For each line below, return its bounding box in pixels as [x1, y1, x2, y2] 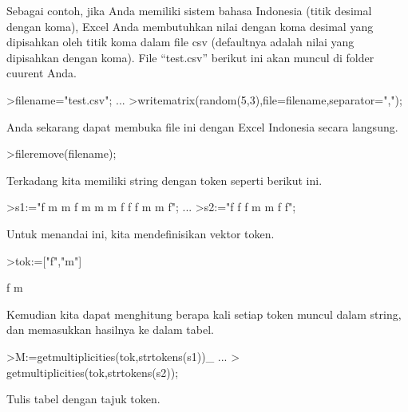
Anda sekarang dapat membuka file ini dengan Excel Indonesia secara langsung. [6, 118, 398, 135]
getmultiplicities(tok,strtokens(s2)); [6, 363, 179, 380]
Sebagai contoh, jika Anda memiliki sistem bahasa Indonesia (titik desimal [6, 2, 372, 18]
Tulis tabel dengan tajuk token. [6, 390, 160, 407]
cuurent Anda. [6, 65, 77, 81]
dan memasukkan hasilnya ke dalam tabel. [6, 321, 214, 338]
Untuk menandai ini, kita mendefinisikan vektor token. [6, 225, 275, 241]
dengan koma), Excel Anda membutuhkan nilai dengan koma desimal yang [6, 18, 374, 34]
